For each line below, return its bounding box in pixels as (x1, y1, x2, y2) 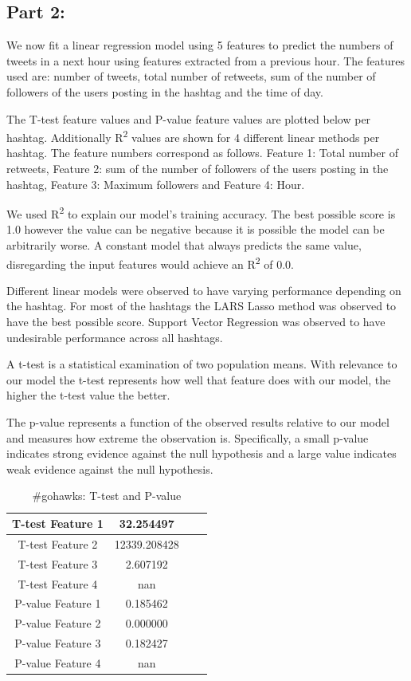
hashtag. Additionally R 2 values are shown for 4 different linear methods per (6, 127, 380, 145)
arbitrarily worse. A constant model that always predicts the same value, (6, 237, 362, 254)
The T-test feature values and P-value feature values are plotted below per (6, 110, 371, 127)
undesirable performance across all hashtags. (6, 329, 223, 345)
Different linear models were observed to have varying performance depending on (6, 281, 401, 298)
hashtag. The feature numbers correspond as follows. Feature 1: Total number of (6, 144, 398, 161)
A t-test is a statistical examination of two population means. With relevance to (6, 356, 397, 372)
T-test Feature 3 (18, 555, 98, 572)
